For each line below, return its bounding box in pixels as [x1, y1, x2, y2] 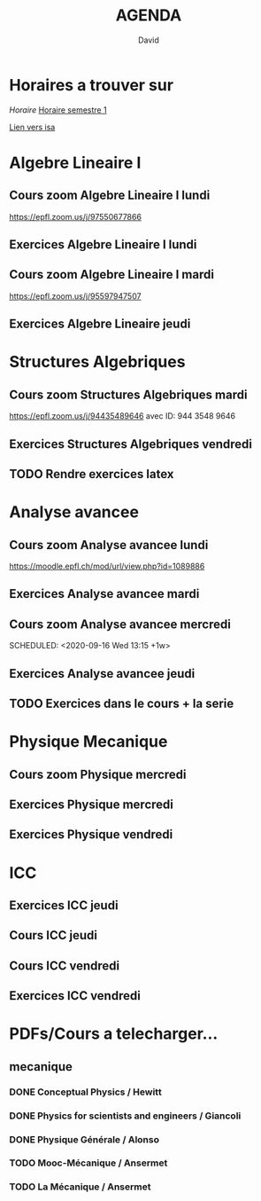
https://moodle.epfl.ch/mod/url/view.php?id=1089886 [9, 561, 205, 572]
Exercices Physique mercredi [9, 797, 174, 812]
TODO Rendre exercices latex [9, 467, 174, 482]
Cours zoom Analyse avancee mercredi [9, 616, 232, 632]
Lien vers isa [9, 122, 56, 132]
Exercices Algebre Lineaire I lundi [9, 237, 197, 253]
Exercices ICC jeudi [9, 898, 119, 913]
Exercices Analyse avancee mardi [9, 586, 200, 601]
